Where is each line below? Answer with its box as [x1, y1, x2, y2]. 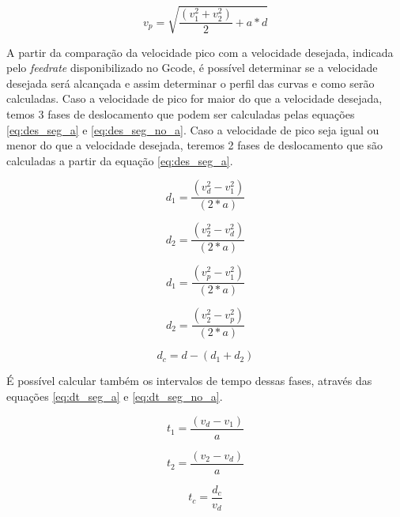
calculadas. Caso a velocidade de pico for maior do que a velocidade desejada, [6, 90, 383, 107]
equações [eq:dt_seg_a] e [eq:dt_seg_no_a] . [6, 388, 223, 405]
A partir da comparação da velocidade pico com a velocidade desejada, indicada [6, 43, 394, 60]
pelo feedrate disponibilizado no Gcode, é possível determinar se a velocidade [6, 59, 378, 76]
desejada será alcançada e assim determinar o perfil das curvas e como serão [6, 74, 375, 91]
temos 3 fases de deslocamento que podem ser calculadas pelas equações [6, 105, 355, 122]
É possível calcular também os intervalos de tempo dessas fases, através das [6, 372, 372, 389]
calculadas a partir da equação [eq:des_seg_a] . [6, 152, 233, 168]
